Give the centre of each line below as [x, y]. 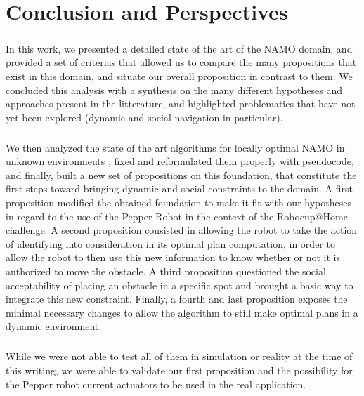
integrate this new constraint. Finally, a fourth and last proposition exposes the [177, 299]
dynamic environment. [54, 326]
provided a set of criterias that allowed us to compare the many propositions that [181, 62]
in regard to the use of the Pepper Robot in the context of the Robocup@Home [177, 216]
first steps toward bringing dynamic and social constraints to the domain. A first [179, 189]
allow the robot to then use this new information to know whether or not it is [173, 257]
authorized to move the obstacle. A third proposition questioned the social [166, 271]
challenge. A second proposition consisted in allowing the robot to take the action [182, 230]
